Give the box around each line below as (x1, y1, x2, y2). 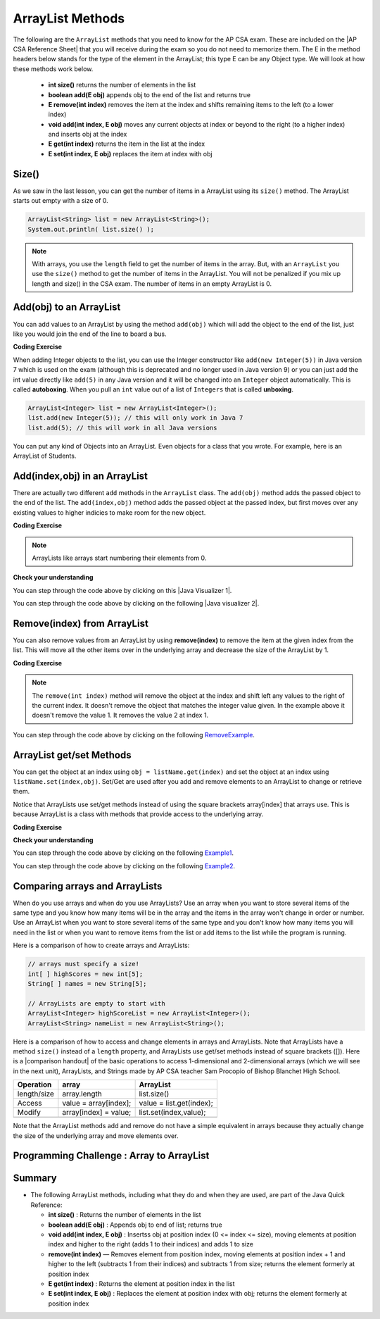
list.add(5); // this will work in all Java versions (27, 423, 217, 432)
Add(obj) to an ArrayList (13, 301, 121, 313)
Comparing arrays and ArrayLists (13, 880, 163, 892)
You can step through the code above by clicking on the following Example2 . (13, 861, 236, 870)
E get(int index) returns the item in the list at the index (48, 139, 205, 148)
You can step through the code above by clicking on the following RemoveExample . (13, 730, 255, 739)
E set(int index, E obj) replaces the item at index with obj (48, 149, 213, 158)
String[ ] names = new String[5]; (27, 980, 147, 987)
